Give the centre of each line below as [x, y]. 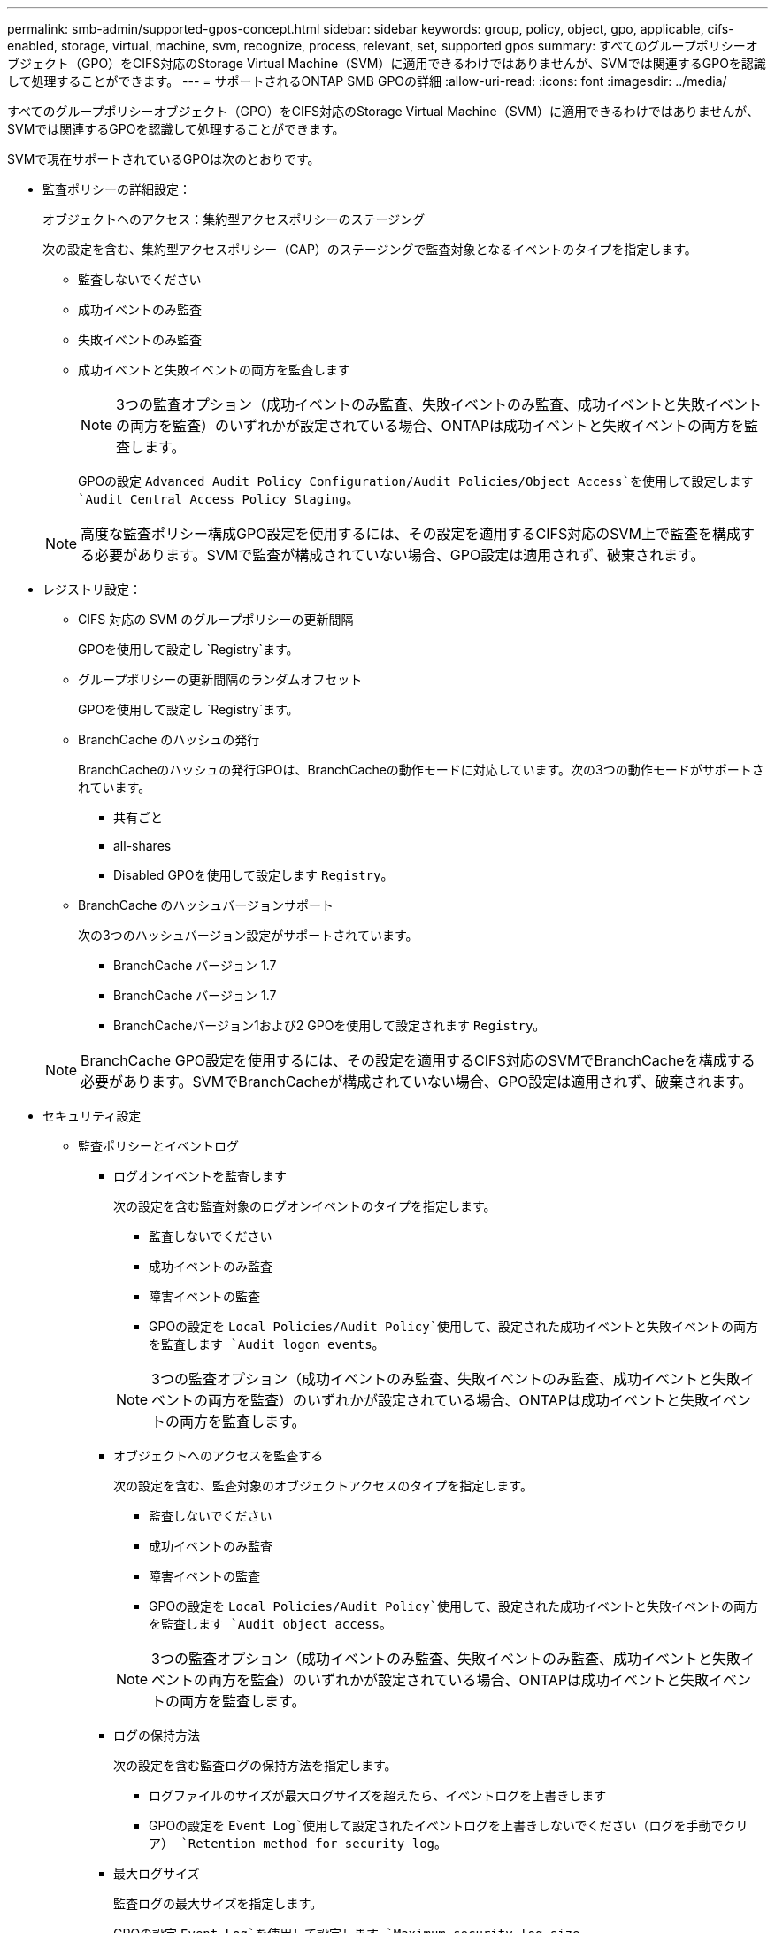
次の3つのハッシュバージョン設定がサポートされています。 [248, 935]
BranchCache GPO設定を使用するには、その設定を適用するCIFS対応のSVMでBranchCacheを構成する [418, 1060]
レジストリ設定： [92, 589]
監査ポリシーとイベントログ [158, 1146]
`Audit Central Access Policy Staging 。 [219, 499]
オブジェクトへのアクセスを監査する [219, 1456]
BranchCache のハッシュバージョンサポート [206, 905]
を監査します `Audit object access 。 [271, 1624]
